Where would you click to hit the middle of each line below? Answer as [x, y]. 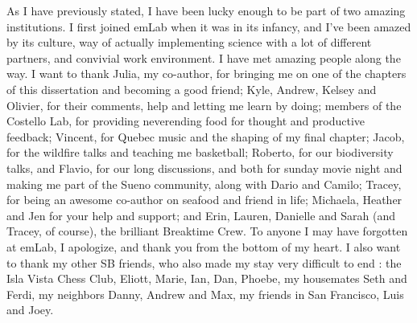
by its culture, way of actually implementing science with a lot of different [189, 42]
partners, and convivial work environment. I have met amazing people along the [204, 57]
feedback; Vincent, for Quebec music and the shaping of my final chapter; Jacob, [206, 136]
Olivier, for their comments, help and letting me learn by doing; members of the [204, 105]
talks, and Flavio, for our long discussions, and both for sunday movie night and [204, 168]
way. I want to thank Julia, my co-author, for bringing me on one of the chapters [206, 74]
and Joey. [30, 310]
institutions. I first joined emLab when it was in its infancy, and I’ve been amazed [209, 26]
